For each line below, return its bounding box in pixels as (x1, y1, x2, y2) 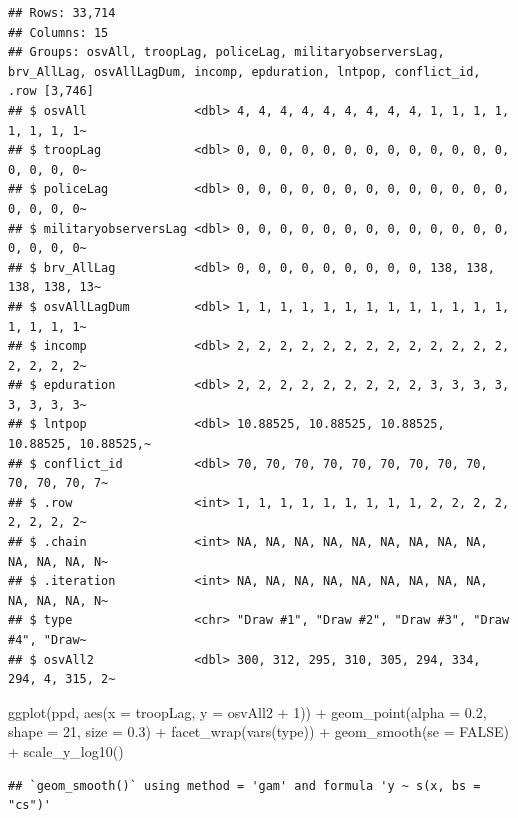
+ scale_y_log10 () (8, 740, 124, 761)
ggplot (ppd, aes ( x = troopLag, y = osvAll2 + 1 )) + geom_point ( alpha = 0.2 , (8, 701, 487, 722)
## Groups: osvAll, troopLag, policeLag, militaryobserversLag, (8, 45, 445, 60)
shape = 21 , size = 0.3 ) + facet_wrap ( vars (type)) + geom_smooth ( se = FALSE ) (8, 721, 509, 742)
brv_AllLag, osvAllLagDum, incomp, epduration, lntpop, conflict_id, (8, 64, 481, 79)
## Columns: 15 (8, 25, 109, 40)
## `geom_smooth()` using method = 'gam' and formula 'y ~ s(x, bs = (8, 778, 481, 793)
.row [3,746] (8, 84, 94, 99)
